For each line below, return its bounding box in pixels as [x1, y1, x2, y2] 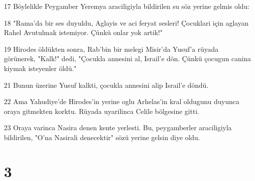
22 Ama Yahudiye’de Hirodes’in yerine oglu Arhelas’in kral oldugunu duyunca [4, 96, 239, 107]
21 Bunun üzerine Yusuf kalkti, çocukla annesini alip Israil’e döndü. [4, 79, 209, 90]
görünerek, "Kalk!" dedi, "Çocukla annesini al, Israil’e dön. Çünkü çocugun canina [4, 53, 251, 64]
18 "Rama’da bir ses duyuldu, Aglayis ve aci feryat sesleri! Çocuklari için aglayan [4, 17, 249, 28]
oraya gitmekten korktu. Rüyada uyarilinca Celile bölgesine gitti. [4, 106, 199, 116]
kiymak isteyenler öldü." [4, 63, 77, 73]
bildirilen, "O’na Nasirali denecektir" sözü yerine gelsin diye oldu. [4, 132, 200, 142]
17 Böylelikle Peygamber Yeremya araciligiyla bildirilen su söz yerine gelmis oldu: [4, 1, 250, 11]
